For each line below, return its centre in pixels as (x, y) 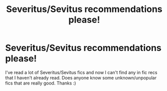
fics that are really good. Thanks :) (41, 83)
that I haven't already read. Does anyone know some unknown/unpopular (81, 77)
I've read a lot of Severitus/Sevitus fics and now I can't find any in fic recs (81, 72)
